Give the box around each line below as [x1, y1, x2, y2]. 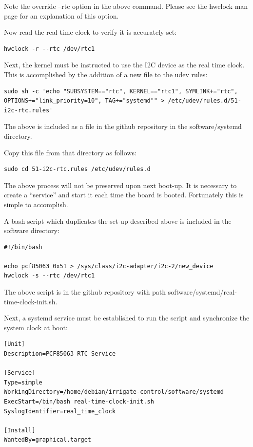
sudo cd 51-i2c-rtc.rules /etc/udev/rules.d [4, 166, 151, 173]
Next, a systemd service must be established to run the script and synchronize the [4, 313, 250, 323]
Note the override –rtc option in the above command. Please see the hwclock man [4, 1, 248, 11]
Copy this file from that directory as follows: [4, 147, 136, 157]
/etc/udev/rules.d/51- [168, 97, 241, 105]
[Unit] [4, 341, 25, 348]
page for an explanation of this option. [4, 10, 119, 21]
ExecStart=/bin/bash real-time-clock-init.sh [4, 398, 154, 405]
